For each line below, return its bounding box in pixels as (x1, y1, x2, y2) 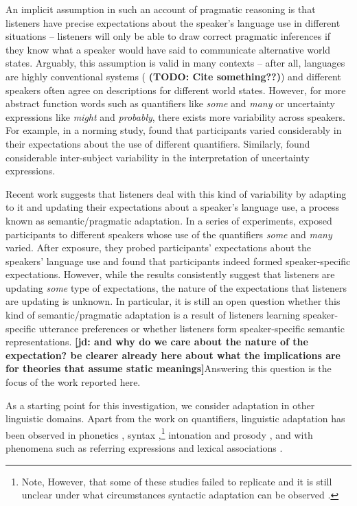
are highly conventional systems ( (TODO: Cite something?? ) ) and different (5, 69, 341, 83)
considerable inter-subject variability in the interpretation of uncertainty (5, 150, 310, 164)
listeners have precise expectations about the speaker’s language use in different (5, 15, 341, 30)
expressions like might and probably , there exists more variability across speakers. (5, 109, 345, 124)
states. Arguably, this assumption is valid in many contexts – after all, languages (5, 56, 345, 70)
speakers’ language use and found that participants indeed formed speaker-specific (5, 253, 351, 268)
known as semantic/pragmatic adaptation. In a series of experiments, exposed (5, 213, 332, 227)
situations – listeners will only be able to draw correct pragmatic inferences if (5, 29, 331, 43)
